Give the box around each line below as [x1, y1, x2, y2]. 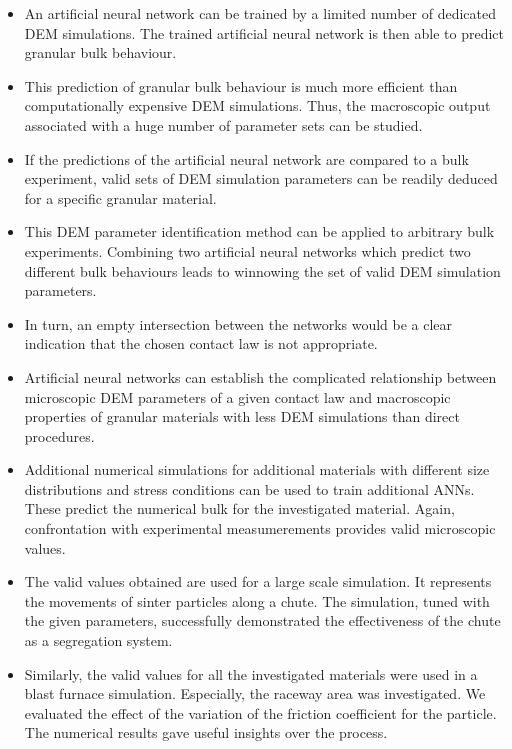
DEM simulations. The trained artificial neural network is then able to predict [24, 22, 504, 43]
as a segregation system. [24, 630, 173, 651]
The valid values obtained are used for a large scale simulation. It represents [24, 571, 492, 592]
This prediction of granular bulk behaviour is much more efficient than [24, 75, 458, 96]
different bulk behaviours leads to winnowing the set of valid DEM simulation [24, 260, 501, 281]
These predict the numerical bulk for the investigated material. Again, [24, 498, 455, 519]
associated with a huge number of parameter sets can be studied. [24, 114, 423, 135]
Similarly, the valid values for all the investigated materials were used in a [24, 663, 478, 684]
